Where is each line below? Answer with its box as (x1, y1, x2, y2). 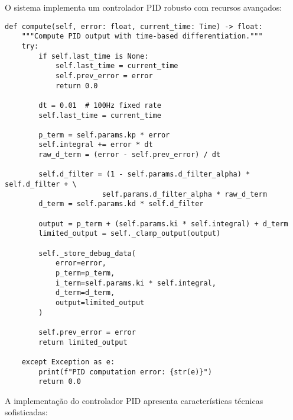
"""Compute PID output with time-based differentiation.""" (21, 32, 263, 41)
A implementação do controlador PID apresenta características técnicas (5, 394, 263, 406)
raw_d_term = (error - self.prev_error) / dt (38, 150, 221, 159)
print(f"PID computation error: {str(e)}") (38, 367, 212, 376)
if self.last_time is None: (38, 52, 149, 60)
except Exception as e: (21, 357, 115, 366)
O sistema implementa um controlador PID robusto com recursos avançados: (5, 1, 282, 13)
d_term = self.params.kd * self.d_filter (38, 200, 204, 209)
